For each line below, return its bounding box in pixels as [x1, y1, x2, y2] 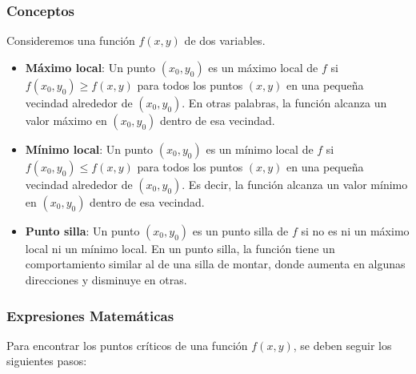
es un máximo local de [208, 58, 318, 75]
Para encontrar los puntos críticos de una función [6, 336, 248, 353]
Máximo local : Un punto [25, 58, 156, 75]
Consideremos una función [6, 32, 135, 49]
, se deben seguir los [293, 336, 392, 353]
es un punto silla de [192, 222, 289, 239]
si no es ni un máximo [301, 222, 410, 239]
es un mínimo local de [206, 140, 314, 157]
